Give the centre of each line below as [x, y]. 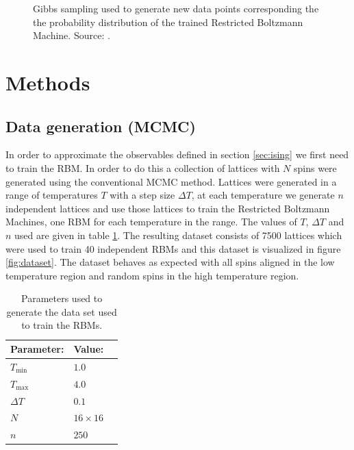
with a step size [142, 195]
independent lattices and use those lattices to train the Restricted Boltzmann [168, 208]
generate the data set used [62, 311]
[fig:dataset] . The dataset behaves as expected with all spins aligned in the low [170, 262]
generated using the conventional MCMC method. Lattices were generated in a [171, 181]
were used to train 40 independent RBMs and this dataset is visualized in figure [173, 248]
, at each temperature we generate [263, 195]
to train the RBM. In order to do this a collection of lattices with [143, 167]
